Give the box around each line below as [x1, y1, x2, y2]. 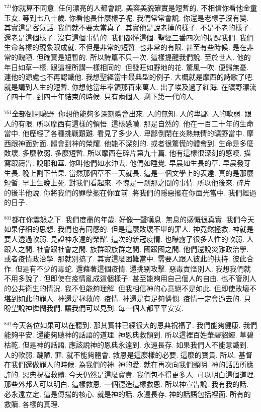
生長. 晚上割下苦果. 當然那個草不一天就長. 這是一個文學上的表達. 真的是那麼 [4, 167, 254, 178]
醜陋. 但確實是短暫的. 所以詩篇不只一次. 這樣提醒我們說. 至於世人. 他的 [18, 51, 251, 62]
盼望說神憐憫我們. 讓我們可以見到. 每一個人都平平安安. [4, 303, 184, 313]
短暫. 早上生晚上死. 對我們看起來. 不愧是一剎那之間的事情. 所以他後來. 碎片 [4, 177, 251, 188]
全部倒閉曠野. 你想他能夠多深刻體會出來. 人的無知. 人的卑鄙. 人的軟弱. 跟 [12, 108, 252, 118]
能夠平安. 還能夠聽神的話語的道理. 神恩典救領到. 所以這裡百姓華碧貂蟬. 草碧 [4, 329, 254, 340]
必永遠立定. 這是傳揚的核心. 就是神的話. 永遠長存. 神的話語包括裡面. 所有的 [4, 388, 251, 399]
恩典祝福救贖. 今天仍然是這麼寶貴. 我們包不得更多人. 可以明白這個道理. [22, 369, 256, 379]
